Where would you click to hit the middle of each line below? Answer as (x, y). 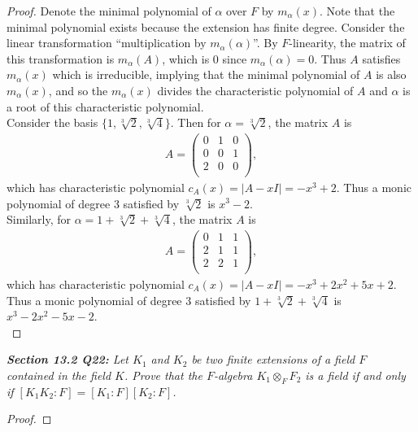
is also (391, 74)
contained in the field (59, 375)
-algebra (233, 375)
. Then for (196, 122)
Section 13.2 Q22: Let (67, 359)
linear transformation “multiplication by (107, 43)
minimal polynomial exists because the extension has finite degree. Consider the (206, 26)
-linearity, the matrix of (347, 43)
